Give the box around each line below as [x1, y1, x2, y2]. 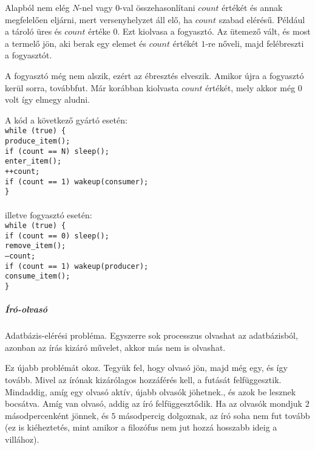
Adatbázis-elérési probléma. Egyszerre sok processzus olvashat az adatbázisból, [5, 329, 298, 342]
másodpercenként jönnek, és [5, 409, 109, 421]
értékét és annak [222, 1, 283, 13]
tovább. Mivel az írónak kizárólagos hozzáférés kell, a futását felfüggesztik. [5, 373, 282, 386]
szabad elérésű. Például [218, 13, 305, 26]
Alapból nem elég [5, 1, 70, 13]
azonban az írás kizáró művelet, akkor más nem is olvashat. [5, 341, 226, 353]
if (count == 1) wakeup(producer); [5, 261, 149, 271]
